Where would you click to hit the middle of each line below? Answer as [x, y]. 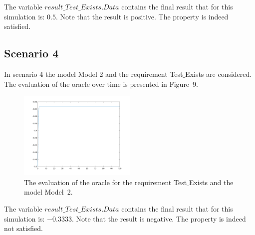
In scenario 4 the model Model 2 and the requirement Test [94, 74]
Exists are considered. [219, 74]
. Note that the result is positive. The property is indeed [142, 16]
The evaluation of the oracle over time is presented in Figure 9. [101, 84]
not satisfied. [23, 228]
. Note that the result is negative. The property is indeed [159, 218]
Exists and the [211, 182]
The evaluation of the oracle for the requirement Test [106, 182]
